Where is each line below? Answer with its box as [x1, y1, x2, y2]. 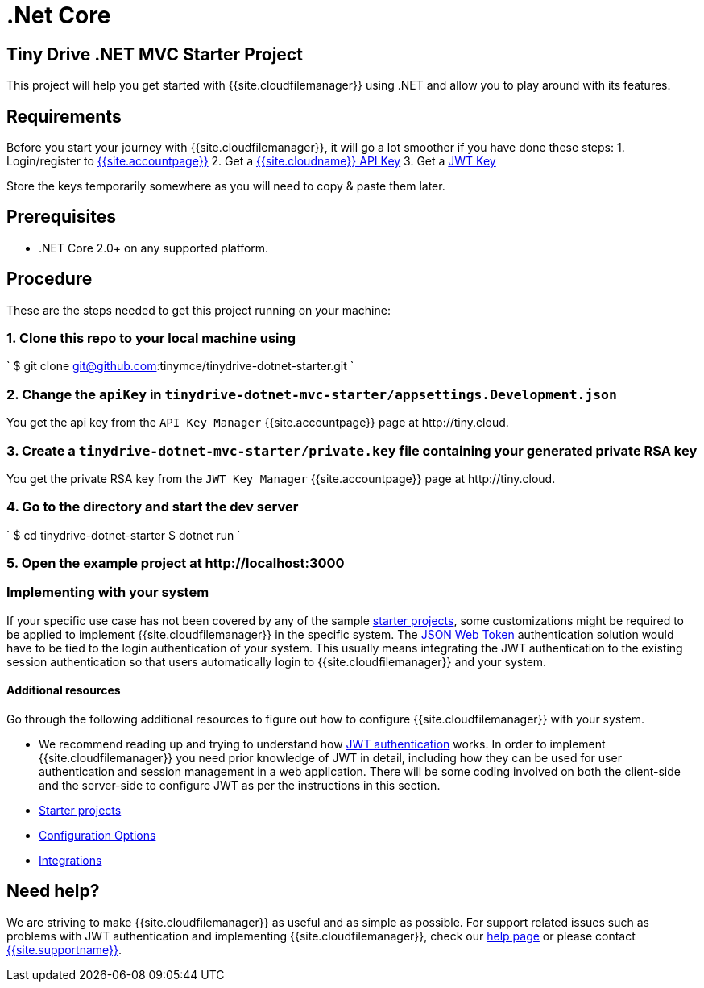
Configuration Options [39, 828, 156, 843]
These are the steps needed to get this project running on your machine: [6, 302, 391, 317]
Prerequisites [6, 206, 116, 227]
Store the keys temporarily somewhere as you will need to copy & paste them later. [6, 179, 445, 194]
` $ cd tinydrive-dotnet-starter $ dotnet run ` [6, 527, 241, 542]
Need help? [6, 881, 100, 902]
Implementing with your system [6, 584, 209, 601]
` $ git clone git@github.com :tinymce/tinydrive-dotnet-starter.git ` [6, 359, 354, 373]
